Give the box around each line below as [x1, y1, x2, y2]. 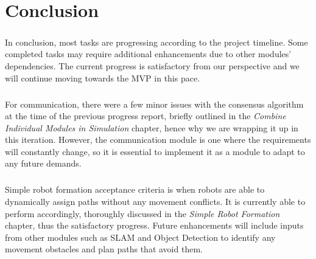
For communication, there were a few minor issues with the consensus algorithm [5, 97, 304, 110]
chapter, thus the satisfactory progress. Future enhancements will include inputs [5, 219, 304, 232]
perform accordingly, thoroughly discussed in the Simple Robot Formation [5, 207, 280, 219]
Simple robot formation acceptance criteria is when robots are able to [5, 183, 265, 196]
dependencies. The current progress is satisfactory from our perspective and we [5, 59, 300, 72]
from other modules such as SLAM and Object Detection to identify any [5, 230, 276, 243]
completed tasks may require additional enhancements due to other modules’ [5, 47, 292, 60]
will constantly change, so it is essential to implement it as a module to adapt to [5, 145, 305, 157]
